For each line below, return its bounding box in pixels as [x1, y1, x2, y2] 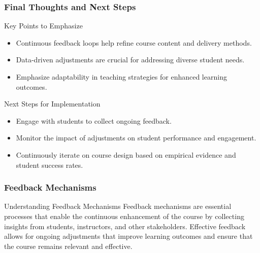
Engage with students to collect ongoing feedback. [16, 115, 172, 126]
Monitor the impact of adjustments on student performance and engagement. [16, 132, 256, 143]
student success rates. [16, 159, 83, 170]
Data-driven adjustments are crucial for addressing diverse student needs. [16, 54, 245, 65]
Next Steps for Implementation [4, 98, 101, 109]
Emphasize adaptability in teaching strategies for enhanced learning [16, 71, 227, 82]
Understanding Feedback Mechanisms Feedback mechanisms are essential [4, 201, 232, 211]
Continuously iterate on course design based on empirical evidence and [16, 149, 236, 160]
